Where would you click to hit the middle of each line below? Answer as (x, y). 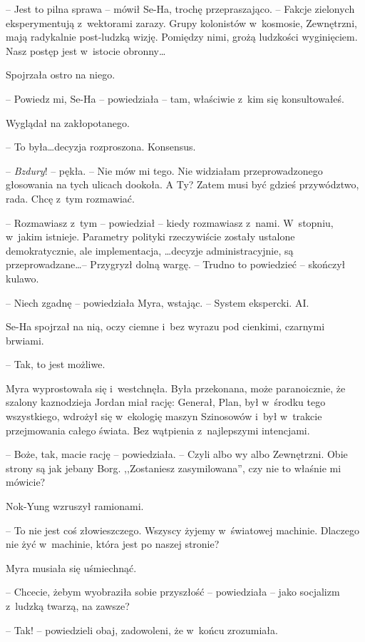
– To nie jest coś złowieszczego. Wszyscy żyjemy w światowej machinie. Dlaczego (182, 530)
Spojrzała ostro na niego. (61, 75)
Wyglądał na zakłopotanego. (68, 122)
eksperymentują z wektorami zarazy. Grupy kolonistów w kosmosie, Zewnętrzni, (181, 22)
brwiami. (25, 340)
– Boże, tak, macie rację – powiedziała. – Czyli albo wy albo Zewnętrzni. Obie (177, 454)
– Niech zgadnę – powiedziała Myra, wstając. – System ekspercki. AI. (158, 302)
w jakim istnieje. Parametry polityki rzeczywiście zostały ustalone (150, 236)
